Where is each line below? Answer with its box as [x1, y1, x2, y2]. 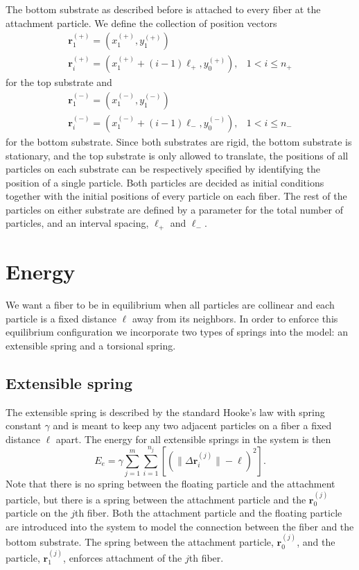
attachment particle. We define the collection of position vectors [6, 15, 277, 30]
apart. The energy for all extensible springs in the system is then [55, 431, 331, 446]
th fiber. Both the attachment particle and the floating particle [74, 506, 342, 520]
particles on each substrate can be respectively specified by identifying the [6, 162, 320, 176]
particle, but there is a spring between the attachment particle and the [6, 492, 306, 506]
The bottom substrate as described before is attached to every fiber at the [6, 2, 321, 16]
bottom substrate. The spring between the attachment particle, [6, 535, 274, 549]
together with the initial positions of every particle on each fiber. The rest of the [6, 189, 347, 203]
